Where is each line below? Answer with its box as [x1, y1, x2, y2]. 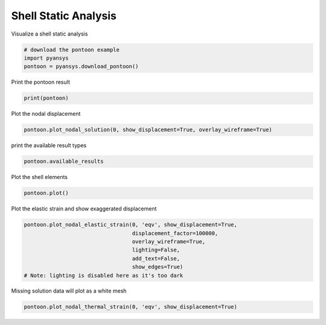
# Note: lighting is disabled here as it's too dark [24, 272, 184, 279]
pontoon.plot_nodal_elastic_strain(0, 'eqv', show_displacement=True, [24, 221, 238, 229]
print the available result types [11, 142, 87, 149]
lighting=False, [132, 247, 181, 253]
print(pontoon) [24, 95, 69, 102]
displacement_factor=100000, [132, 230, 219, 236]
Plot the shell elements [11, 174, 68, 181]
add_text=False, [132, 255, 181, 262]
